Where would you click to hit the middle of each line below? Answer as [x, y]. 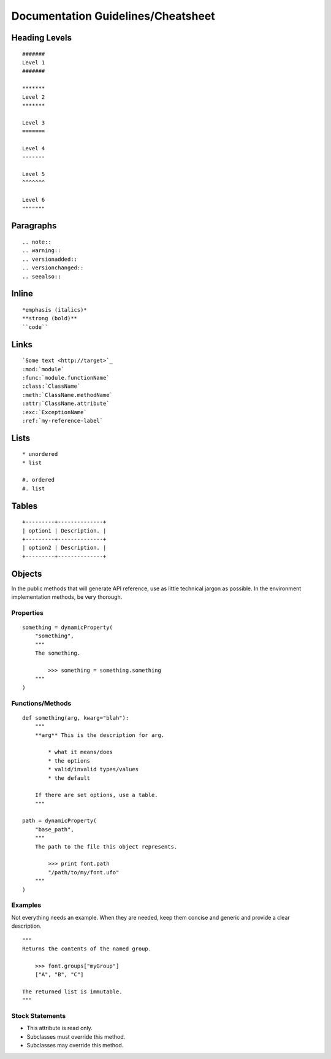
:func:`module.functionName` [66, 378]
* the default [69, 778]
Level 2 [34, 97]
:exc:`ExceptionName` [55, 412]
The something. [58, 653]
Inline [22, 294]
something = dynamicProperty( [68, 628]
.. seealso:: [42, 276]
